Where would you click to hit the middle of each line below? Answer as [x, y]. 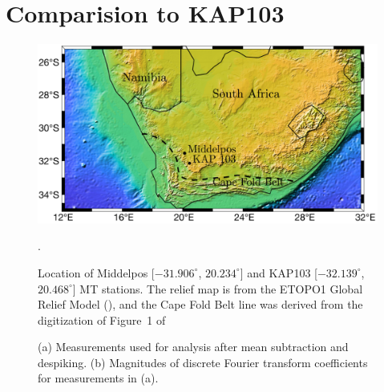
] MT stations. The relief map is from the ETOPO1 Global [218, 288]
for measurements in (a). [98, 378]
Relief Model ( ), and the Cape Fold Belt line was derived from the [200, 304]
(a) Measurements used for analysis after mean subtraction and [193, 347]
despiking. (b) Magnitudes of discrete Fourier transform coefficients [203, 362]
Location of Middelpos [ [96, 272]
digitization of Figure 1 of [102, 319]
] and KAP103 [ [279, 272]
